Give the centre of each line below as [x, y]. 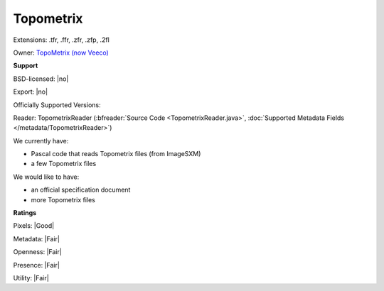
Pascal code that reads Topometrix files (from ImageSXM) [116, 154]
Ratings [25, 213]
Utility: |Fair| [31, 278]
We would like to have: [46, 177]
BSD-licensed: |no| [41, 79]
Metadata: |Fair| [37, 238]
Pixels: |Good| [34, 226]
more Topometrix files [63, 199]
